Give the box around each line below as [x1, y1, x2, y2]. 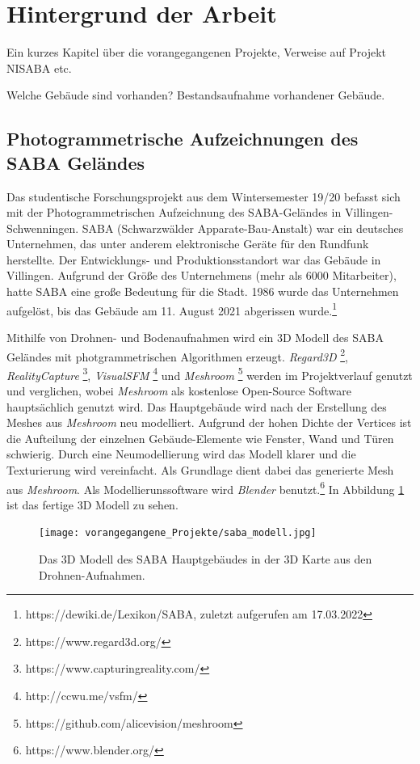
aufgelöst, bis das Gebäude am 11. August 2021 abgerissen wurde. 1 [6, 299, 337, 319]
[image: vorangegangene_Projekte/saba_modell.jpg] [39, 527, 317, 539]
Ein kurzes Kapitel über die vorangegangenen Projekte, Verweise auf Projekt [6, 44, 387, 61]
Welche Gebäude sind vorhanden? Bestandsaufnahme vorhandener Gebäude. [6, 87, 385, 103]
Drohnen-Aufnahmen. [39, 566, 145, 583]
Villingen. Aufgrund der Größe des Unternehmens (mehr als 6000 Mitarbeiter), [6, 267, 397, 284]
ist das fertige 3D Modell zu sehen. [6, 496, 178, 513]
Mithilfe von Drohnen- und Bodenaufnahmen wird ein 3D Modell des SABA [6, 328, 384, 345]
